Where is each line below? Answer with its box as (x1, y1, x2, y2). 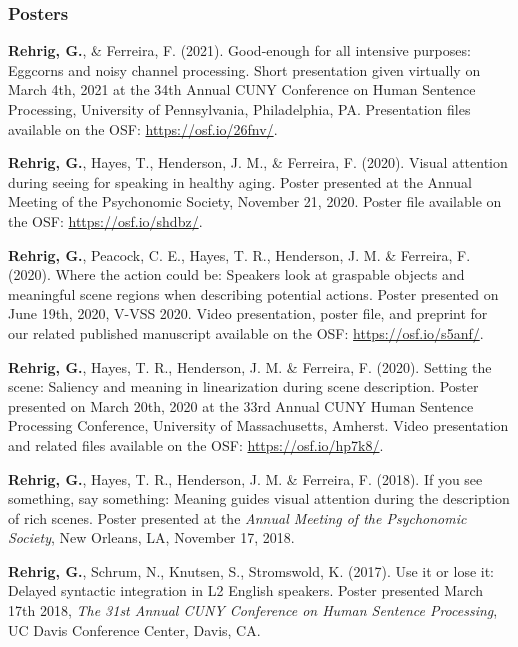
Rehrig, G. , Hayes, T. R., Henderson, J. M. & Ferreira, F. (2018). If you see (8, 468, 483, 489)
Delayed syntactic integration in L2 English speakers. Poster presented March (8, 580, 484, 601)
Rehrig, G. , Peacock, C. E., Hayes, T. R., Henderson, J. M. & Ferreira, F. (8, 244, 471, 265)
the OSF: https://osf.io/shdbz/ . (8, 210, 203, 231)
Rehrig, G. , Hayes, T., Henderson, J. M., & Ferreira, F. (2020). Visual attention (8, 152, 508, 173)
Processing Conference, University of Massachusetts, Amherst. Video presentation (8, 415, 509, 436)
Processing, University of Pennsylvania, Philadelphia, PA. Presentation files (8, 99, 471, 119)
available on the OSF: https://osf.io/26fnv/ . (8, 118, 278, 139)
